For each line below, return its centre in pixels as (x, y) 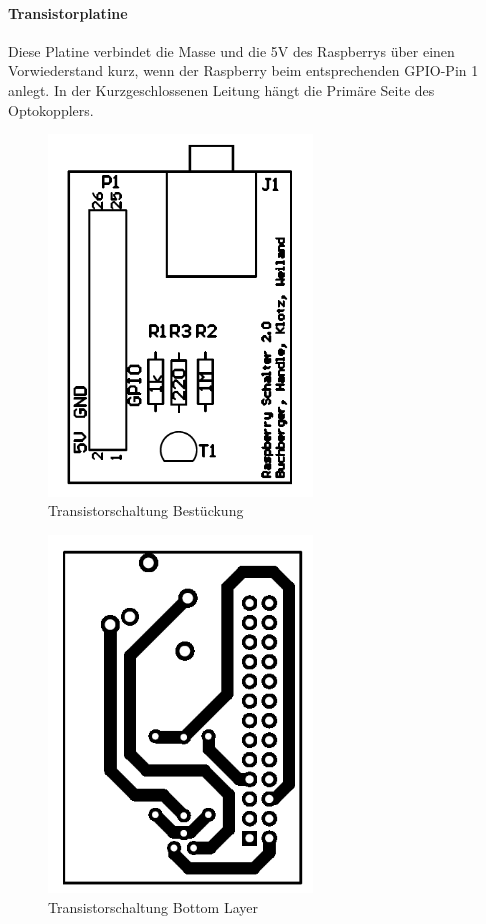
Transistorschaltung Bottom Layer (153, 906)
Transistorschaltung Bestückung (146, 510)
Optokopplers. (51, 109)
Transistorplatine (68, 12)
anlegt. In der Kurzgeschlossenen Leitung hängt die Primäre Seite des (221, 89)
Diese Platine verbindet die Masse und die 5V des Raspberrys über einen (231, 50)
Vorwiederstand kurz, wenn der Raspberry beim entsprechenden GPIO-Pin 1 (243, 70)
